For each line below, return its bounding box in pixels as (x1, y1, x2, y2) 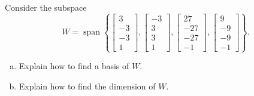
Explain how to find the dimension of (19, 79, 156, 92)
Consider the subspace (5, 1, 87, 13)
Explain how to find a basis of (19, 60, 129, 72)
